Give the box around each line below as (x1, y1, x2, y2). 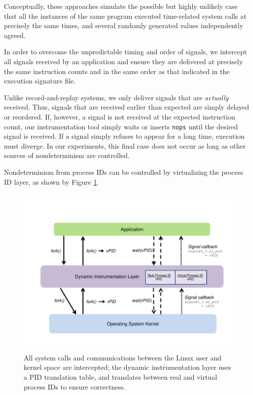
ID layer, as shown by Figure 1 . (4, 176, 99, 187)
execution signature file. (4, 76, 76, 86)
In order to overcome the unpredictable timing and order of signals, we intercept (4, 46, 247, 57)
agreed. (4, 30, 26, 40)
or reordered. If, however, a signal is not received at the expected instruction (4, 111, 235, 121)
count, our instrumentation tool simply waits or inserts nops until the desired (4, 121, 238, 131)
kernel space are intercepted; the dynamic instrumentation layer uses (24, 362, 231, 372)
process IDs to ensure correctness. (24, 381, 126, 392)
